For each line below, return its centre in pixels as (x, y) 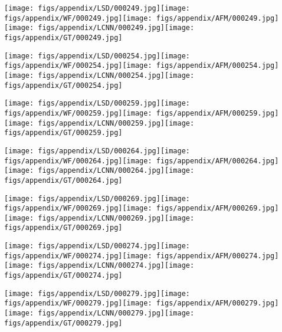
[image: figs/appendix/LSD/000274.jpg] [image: (97, 246)
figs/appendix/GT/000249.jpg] (63, 37)
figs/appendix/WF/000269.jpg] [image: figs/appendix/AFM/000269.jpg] (142, 208)
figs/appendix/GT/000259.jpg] (63, 133)
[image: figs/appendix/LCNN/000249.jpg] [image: (99, 28)
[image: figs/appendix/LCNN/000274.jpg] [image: (99, 266)
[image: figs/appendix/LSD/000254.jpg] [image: (97, 56)
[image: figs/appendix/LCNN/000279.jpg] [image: (99, 313)
